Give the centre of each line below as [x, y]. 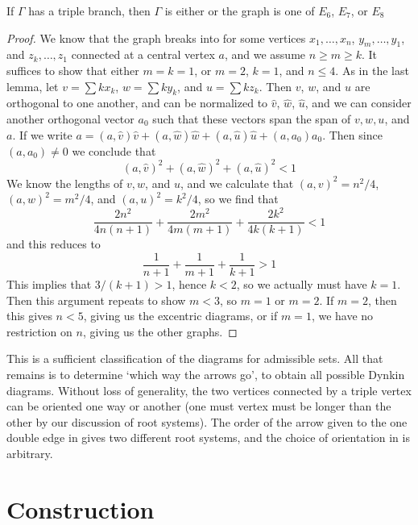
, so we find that [238, 199]
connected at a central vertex [143, 54]
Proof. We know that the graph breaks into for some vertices [156, 37]
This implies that [49, 284]
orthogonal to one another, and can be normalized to [137, 103]
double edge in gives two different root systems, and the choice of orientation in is [208, 437]
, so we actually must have [302, 284]
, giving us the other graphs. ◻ [160, 331]
